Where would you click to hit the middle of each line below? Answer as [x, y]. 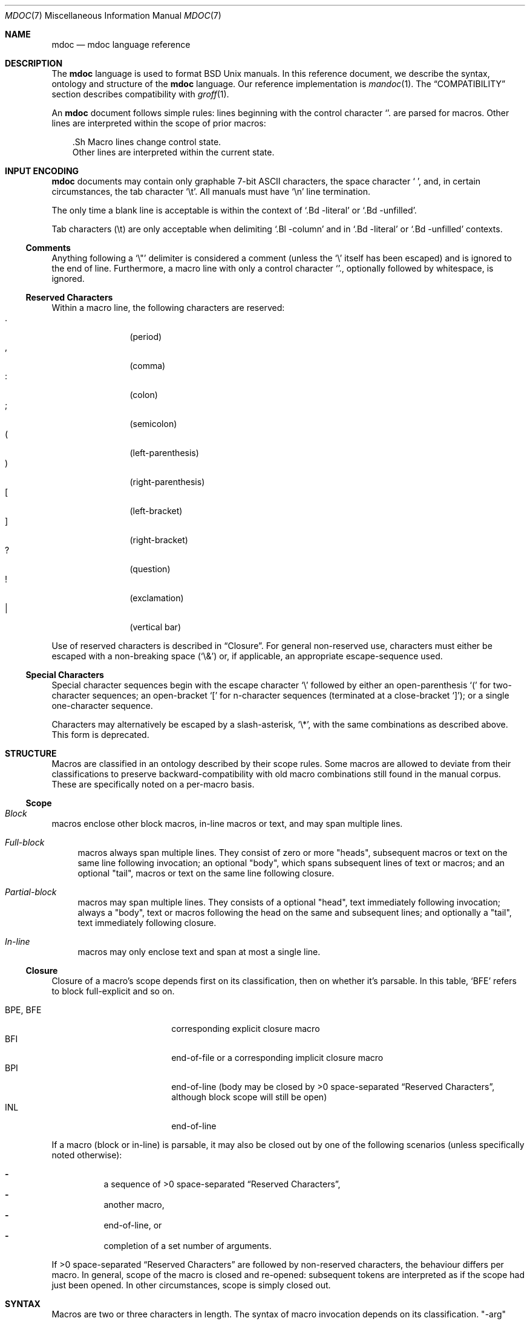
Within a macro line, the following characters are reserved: [168, 308]
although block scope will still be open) [249, 1097]
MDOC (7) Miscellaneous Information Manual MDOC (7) [113, 15]
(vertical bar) [155, 627]
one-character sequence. [102, 706]
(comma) [148, 366]
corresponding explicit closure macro [246, 1029]
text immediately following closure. [147, 923]
